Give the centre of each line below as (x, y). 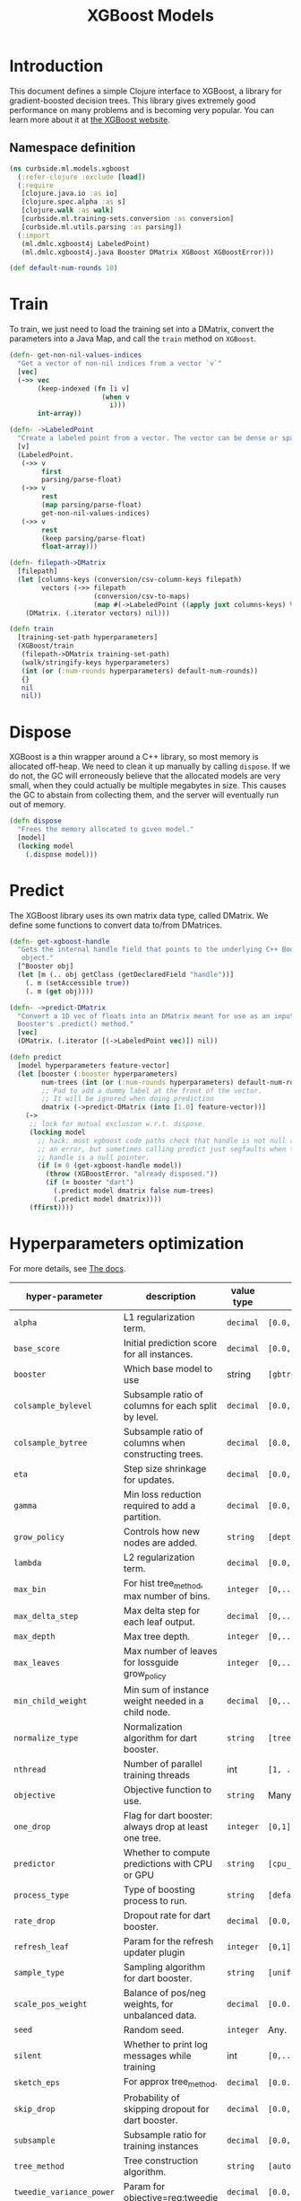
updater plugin (155, 1952)
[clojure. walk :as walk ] (68, 211)
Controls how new (162, 1531)
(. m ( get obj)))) (60, 991)
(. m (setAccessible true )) (77, 983)
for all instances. (159, 1354)
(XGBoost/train (46, 646)
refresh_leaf (42, 1946)
